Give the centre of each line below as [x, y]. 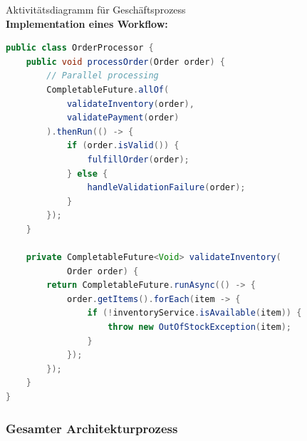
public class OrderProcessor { [80, 48]
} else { [87, 173]
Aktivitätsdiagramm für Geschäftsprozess [96, 9]
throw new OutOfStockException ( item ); [199, 327]
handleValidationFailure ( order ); [166, 188]
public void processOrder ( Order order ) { [125, 62]
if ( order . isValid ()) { [123, 146]
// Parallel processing [103, 76]
